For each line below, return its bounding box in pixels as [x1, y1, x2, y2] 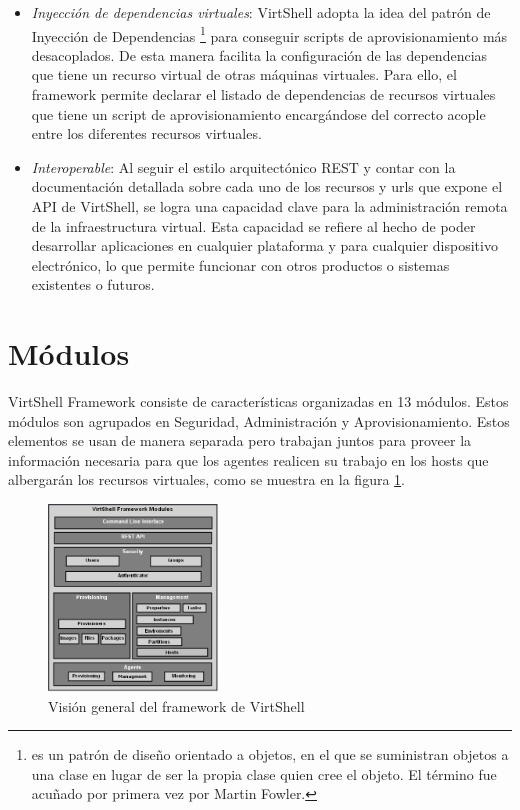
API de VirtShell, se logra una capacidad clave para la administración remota [31, 196, 508, 216]
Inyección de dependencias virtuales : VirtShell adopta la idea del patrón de [31, 2, 491, 22]
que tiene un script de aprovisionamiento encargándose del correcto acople [31, 103, 486, 124]
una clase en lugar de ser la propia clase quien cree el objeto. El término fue [31, 763, 497, 784]
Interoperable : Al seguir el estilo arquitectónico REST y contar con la [31, 156, 456, 177]
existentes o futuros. [31, 274, 155, 295]
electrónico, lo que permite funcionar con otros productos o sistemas [31, 254, 450, 275]
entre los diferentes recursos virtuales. [31, 123, 262, 144]
